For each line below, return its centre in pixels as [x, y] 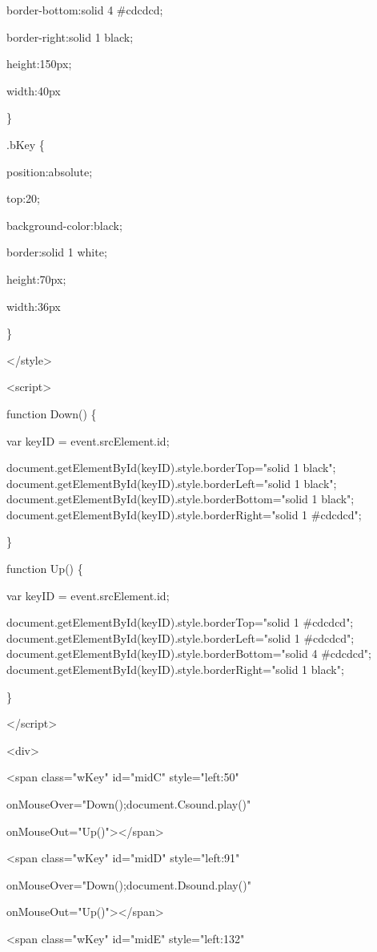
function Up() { [45, 569]
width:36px [34, 306]
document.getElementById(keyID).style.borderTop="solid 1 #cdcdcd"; [180, 622]
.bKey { [26, 144]
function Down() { [52, 413]
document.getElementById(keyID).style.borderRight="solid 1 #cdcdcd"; [184, 514]
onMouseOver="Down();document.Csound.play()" [129, 804]
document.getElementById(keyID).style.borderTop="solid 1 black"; [171, 468]
